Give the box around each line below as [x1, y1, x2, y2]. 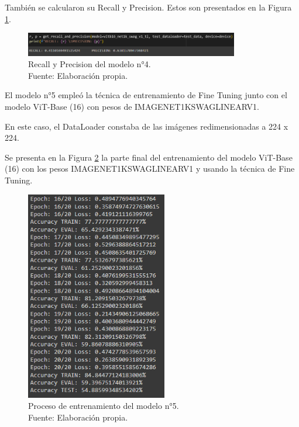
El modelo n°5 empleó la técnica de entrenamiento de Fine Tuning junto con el [5, 89, 287, 101]
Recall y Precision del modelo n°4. [28, 58, 151, 70]
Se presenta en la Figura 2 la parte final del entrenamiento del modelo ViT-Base [5, 151, 293, 163]
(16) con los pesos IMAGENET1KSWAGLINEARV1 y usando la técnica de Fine [5, 162, 295, 175]
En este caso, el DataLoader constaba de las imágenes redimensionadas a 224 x [5, 120, 288, 132]
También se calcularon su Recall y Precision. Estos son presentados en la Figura [5, 1, 292, 13]
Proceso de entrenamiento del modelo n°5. [28, 400, 179, 412]
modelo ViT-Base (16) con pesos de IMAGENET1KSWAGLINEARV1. [5, 100, 259, 113]
